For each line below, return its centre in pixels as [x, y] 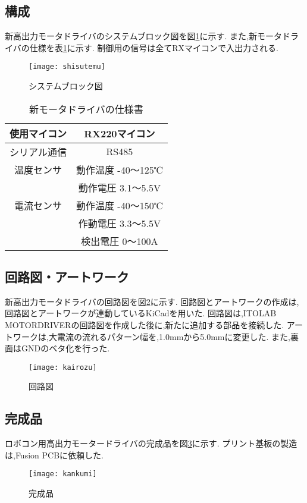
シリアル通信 [38, 152]
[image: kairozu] [63, 367]
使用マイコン [38, 133]
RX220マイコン [120, 133]
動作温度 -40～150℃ [120, 205]
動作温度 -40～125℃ [120, 169]
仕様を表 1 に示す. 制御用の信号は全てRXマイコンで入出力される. [154, 47]
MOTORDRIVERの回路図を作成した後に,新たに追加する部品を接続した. [145, 325]
